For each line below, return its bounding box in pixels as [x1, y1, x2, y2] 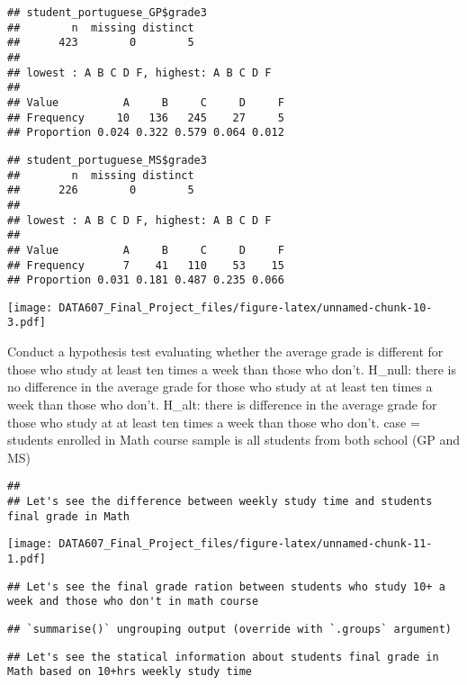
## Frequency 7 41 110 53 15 [7, 258, 284, 272]
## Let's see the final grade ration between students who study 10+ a [7, 580, 445, 593]
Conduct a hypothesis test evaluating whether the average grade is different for [7, 342, 444, 361]
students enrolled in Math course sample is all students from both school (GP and [7, 430, 461, 449]
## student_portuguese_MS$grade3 [7, 153, 207, 167]
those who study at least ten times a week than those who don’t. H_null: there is [7, 359, 457, 378]
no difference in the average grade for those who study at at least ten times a [7, 377, 433, 396]
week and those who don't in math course [7, 595, 259, 608]
